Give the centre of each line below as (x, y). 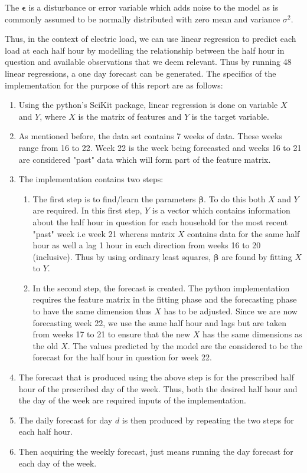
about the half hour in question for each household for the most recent (160, 221)
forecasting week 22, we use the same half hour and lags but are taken (159, 322)
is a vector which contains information (221, 210)
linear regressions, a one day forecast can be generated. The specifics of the (141, 73)
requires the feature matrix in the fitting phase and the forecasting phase (165, 299)
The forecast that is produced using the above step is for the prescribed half (156, 377)
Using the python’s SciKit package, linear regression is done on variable (148, 105)
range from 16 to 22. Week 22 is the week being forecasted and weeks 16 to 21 (160, 147)
